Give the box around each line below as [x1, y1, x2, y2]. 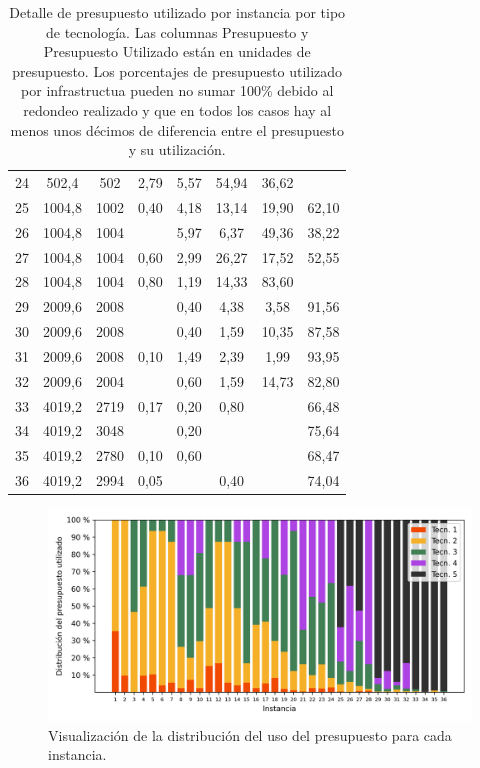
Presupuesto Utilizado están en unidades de [43, 41, 311, 62]
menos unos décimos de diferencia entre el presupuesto [10, 119, 344, 140]
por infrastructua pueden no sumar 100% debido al [21, 80, 334, 101]
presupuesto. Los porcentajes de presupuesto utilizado [12, 60, 343, 81]
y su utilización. [128, 139, 226, 160]
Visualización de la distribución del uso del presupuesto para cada [48, 724, 452, 745]
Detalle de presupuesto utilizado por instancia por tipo [9, 2, 346, 22]
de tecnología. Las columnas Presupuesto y [45, 21, 309, 42]
